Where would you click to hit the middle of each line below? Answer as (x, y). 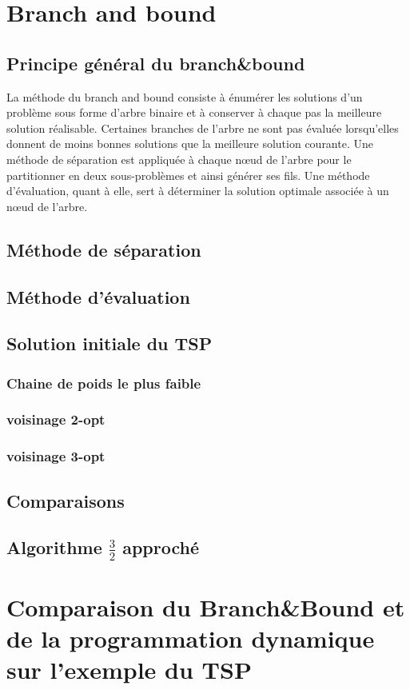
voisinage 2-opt (56, 419)
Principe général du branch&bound (156, 63)
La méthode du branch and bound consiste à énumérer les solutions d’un (185, 96)
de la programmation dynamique (191, 638)
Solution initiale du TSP (109, 343)
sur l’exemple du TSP (129, 670)
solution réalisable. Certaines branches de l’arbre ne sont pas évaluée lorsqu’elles (203, 128)
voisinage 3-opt (56, 456)
